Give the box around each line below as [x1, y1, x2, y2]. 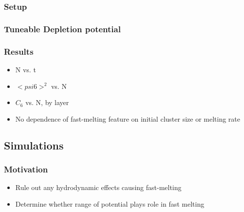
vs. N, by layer [25, 97, 69, 107]
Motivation [4, 163, 48, 175]
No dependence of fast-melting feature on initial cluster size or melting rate [15, 113, 240, 124]
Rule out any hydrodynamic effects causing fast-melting [15, 182, 182, 192]
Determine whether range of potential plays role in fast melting [15, 198, 205, 209]
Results [4, 45, 34, 57]
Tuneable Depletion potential [4, 22, 121, 35]
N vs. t [15, 64, 36, 74]
